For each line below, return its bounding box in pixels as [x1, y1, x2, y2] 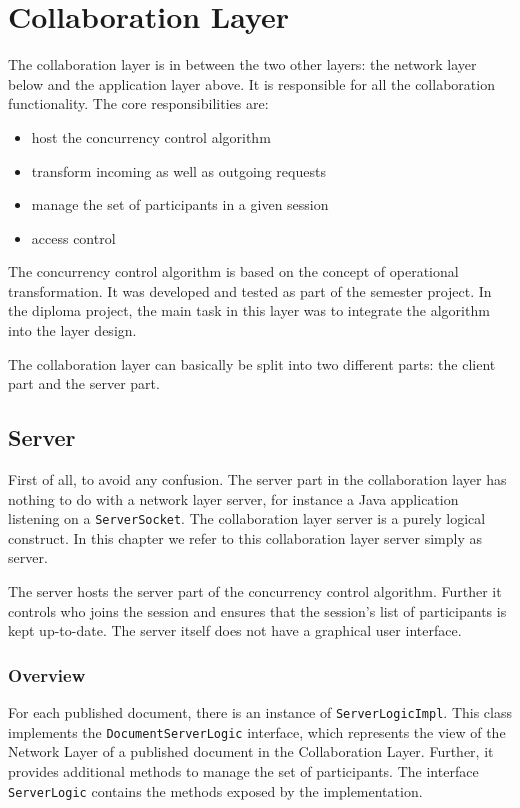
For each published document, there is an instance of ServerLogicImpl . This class [8, 702, 512, 723]
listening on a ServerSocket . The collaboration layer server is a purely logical [8, 508, 486, 529]
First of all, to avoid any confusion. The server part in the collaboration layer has [8, 469, 507, 490]
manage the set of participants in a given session [31, 194, 329, 215]
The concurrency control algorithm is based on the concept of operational [8, 261, 459, 282]
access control [31, 227, 116, 248]
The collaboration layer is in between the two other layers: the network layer [8, 54, 477, 75]
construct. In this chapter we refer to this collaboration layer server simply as [8, 527, 483, 548]
